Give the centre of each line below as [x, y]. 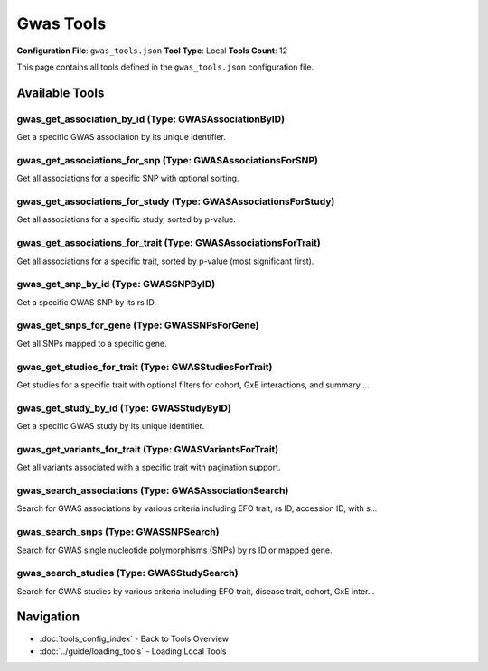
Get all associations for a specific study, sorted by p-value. [127, 219]
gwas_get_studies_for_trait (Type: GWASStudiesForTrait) [145, 367]
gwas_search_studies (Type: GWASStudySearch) [127, 573]
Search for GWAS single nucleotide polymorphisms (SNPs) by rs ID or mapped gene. [174, 550]
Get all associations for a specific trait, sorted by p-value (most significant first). [165, 261]
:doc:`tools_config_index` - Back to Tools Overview [134, 638]
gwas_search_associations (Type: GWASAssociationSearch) [153, 490]
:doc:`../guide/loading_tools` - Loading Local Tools [133, 651]
